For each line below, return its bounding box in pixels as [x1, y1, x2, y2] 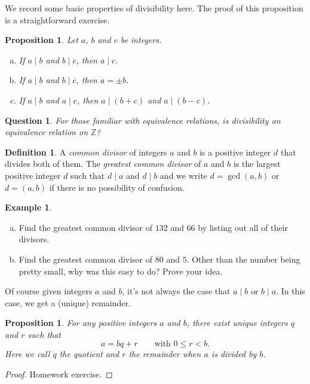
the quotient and [59, 348, 119, 360]
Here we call [5, 348, 50, 360]
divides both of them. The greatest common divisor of [5, 157, 201, 170]
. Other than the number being [186, 252, 300, 265]
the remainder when [128, 348, 201, 360]
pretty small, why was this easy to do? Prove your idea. [19, 264, 223, 277]
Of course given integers [5, 285, 93, 297]
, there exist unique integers [186, 316, 288, 329]
